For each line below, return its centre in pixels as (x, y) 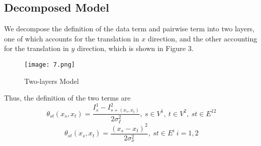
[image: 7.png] (50, 64)
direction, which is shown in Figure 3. (135, 48)
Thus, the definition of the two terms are (67, 98)
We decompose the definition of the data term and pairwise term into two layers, (129, 29)
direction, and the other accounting (203, 38)
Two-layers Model (52, 81)
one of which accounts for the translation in (72, 38)
